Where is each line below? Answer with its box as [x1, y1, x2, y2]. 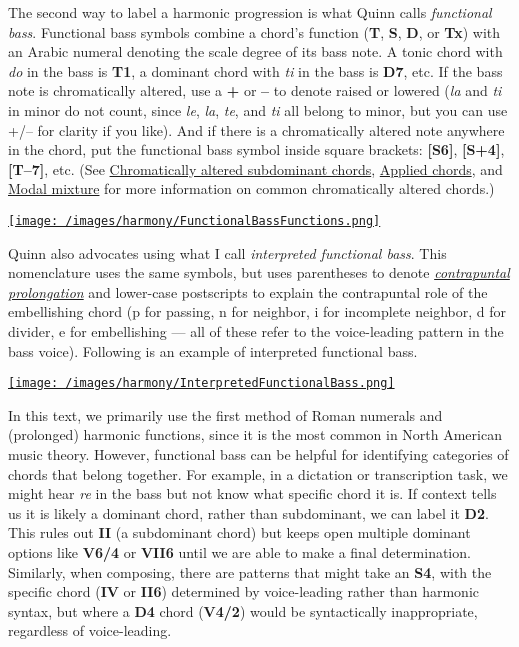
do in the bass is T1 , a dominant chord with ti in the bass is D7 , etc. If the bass [8, 60, 503, 81]
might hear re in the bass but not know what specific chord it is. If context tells [8, 483, 497, 504]
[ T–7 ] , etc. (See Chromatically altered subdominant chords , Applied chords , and [8, 158, 503, 179]
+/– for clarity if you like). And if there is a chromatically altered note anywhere [8, 119, 505, 140]
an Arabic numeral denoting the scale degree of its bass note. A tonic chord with [8, 41, 503, 62]
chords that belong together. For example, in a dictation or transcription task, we [8, 463, 508, 484]
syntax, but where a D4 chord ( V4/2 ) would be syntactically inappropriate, [8, 600, 478, 621]
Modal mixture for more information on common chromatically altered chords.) [8, 178, 495, 199]
